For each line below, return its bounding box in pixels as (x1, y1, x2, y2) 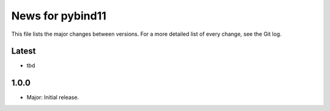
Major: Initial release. (26, 94, 79, 101)
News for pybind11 (11, 9, 107, 22)
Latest (11, 46, 36, 56)
